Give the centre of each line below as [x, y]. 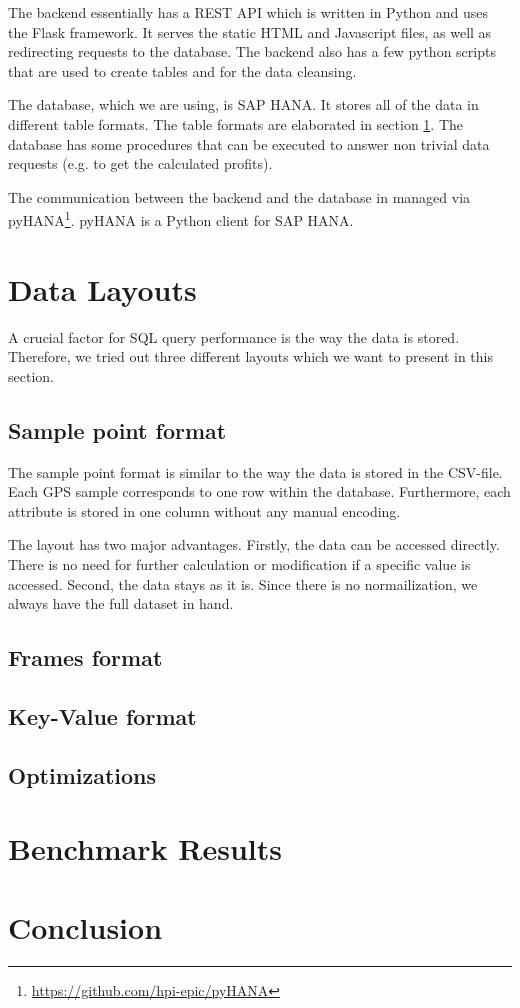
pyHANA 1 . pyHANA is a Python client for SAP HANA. [181, 218]
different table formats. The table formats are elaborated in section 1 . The [236, 123]
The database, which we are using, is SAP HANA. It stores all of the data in [243, 104]
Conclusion [85, 926]
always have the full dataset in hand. [121, 603]
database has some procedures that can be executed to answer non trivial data [249, 143]
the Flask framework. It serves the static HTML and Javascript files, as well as [250, 31]
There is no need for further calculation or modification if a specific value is [239, 564]
